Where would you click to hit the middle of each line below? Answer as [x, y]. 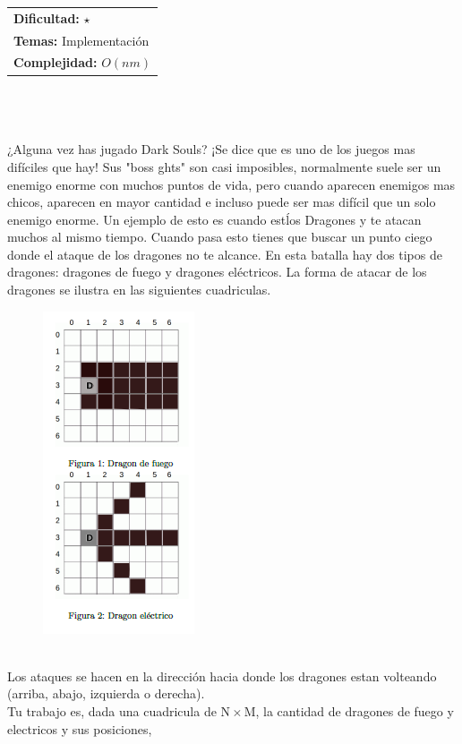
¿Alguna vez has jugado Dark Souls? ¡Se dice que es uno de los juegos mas [211, 149]
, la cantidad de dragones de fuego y [355, 711]
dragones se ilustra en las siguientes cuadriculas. [139, 290]
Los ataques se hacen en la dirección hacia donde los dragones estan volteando [222, 676]
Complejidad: [56, 62]
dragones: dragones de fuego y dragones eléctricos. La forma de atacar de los [217, 272]
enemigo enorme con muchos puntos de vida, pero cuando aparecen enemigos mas [231, 184]
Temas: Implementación [81, 40]
